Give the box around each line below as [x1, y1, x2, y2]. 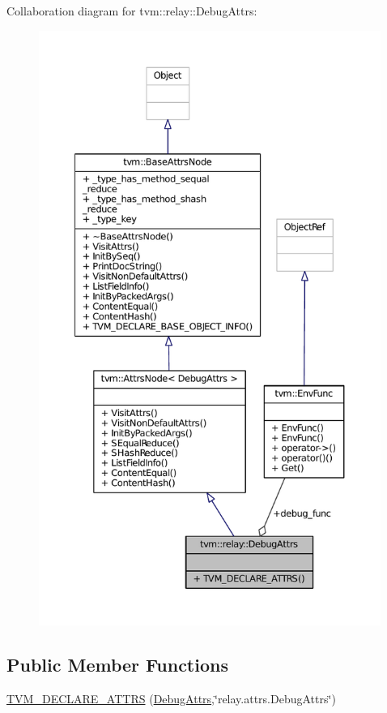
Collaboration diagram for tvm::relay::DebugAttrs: [6, 2, 257, 19]
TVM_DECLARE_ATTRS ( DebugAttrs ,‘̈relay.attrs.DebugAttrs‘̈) [6, 689, 336, 707]
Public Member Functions [6, 651, 228, 676]
